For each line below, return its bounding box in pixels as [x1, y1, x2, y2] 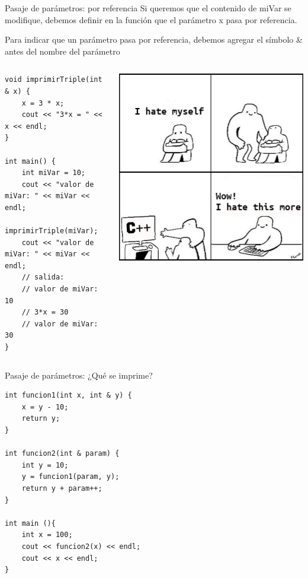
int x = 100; [21, 531, 73, 539]
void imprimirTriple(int [5, 75, 102, 84]
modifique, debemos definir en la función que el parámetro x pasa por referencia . [5, 13, 297, 26]
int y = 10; [21, 461, 69, 469]
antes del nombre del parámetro [5, 45, 120, 57]
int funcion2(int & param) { [5, 449, 120, 458]
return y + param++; [21, 484, 102, 493]
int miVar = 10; [21, 169, 86, 177]
